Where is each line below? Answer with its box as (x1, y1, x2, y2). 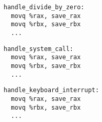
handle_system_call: (4, 45, 74, 53)
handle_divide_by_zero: (4, 4, 85, 11)
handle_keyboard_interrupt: (4, 86, 99, 94)
